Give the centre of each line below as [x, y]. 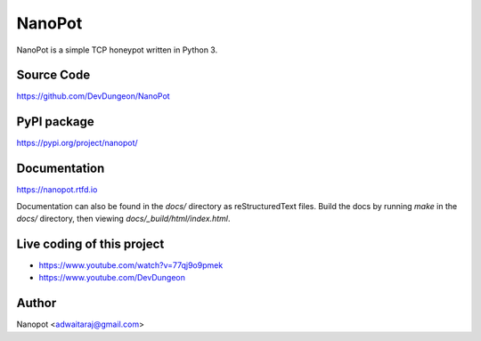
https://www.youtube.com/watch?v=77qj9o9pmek [131, 265]
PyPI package [55, 122]
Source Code [53, 75]
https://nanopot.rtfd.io [57, 190]
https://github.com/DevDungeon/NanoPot [93, 96]
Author [37, 303]
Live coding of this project [90, 244]
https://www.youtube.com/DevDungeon [112, 278]
